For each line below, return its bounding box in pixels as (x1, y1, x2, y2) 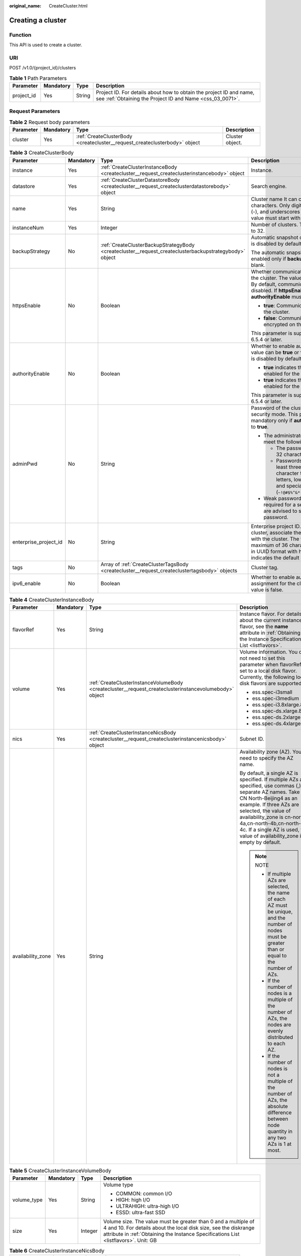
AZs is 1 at (267, 1140, 292, 1147)
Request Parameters (9, 108, 60, 115)
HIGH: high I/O (115, 1196, 150, 1203)
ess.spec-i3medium (252, 695, 299, 702)
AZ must (267, 902, 288, 909)
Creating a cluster (9, 16, 67, 25)
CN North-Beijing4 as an (239, 794, 298, 801)
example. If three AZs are (239, 801, 299, 808)
